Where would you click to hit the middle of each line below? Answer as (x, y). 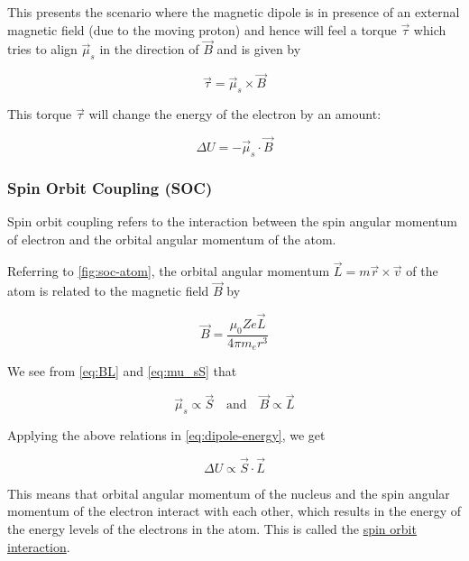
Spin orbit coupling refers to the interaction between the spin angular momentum (232, 221)
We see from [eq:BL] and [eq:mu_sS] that (122, 371)
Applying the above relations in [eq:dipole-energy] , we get (166, 434)
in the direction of (149, 49)
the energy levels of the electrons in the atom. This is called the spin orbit (212, 528)
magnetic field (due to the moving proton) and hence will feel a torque (202, 29)
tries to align (42, 49)
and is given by (259, 49)
